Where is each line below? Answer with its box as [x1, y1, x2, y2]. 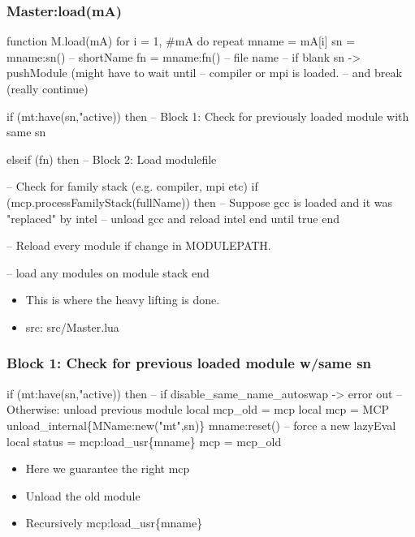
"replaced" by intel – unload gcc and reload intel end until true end [6, 209, 340, 226]
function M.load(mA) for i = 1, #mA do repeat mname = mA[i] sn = [6, 32, 356, 49]
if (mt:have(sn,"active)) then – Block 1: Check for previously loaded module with [6, 107, 409, 124]
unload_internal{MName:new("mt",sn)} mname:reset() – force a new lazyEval [6, 416, 396, 433]
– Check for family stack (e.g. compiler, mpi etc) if [6, 178, 258, 195]
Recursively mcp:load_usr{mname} [25, 514, 203, 531]
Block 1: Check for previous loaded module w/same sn [6, 353, 372, 373]
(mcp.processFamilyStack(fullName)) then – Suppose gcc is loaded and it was [6, 193, 393, 210]
